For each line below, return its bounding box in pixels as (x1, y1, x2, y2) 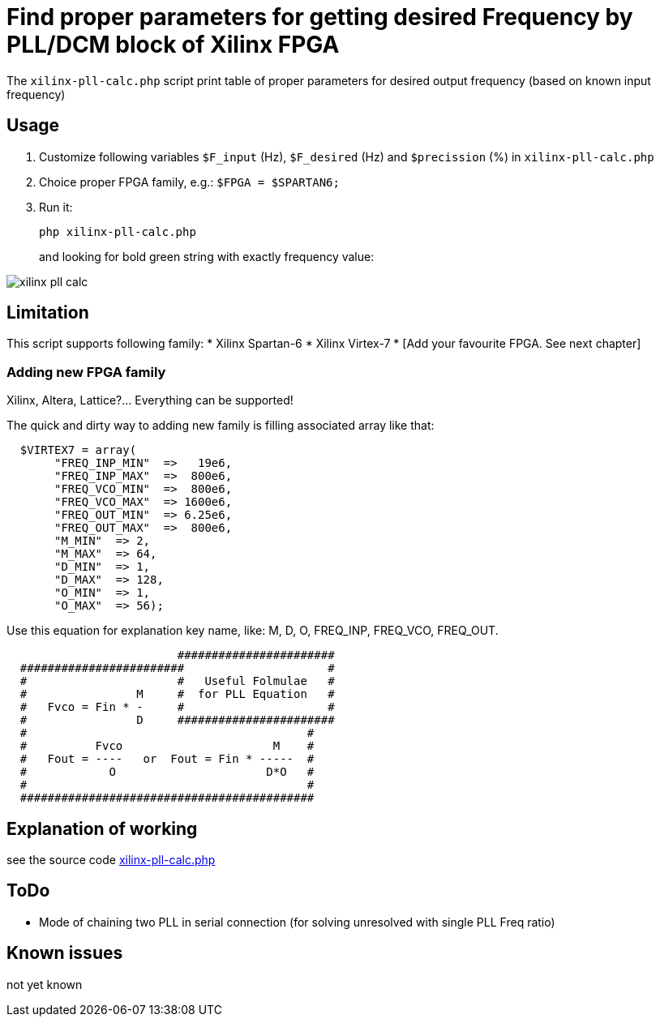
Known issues (6, 943, 123, 964)
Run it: (39, 199, 73, 214)
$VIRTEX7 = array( (19, 443, 137, 457)
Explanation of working (6, 818, 198, 839)
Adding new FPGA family (6, 363, 166, 380)
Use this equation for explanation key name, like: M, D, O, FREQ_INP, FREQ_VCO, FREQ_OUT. (6, 623, 499, 638)
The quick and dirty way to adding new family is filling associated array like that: (6, 418, 435, 433)
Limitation (6, 302, 89, 323)
